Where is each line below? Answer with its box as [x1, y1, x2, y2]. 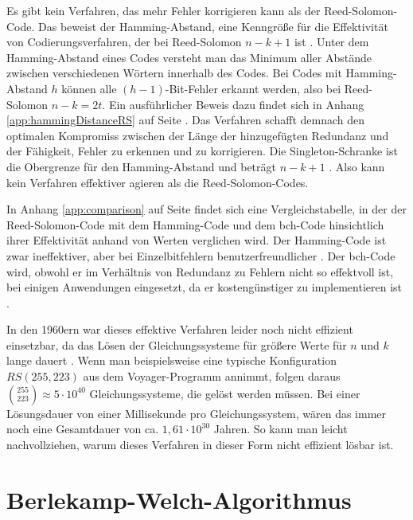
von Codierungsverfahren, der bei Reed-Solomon [6, 33, 242, 50]
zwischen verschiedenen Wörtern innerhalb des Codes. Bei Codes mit [6, 65, 342, 81]
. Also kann [329, 158, 385, 174]
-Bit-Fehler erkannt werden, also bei [165, 80, 341, 96]
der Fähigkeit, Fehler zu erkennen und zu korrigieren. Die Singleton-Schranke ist [6, 143, 398, 159]
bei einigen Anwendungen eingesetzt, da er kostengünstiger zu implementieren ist [6, 279, 403, 295]
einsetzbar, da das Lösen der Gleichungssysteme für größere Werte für [6, 336, 347, 353]
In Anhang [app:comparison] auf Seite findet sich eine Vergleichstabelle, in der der [6, 201, 407, 217]
